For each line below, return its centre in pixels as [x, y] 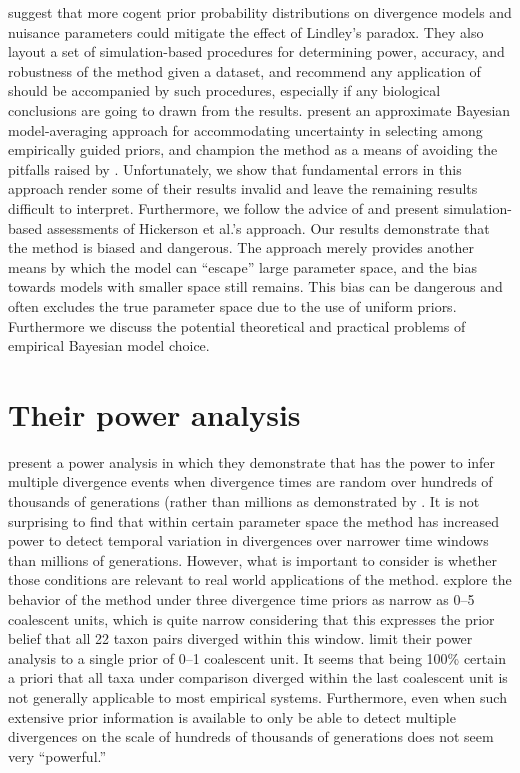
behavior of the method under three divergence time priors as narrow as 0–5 [241, 598]
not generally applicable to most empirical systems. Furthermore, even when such [257, 696]
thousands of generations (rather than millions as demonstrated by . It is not [244, 501]
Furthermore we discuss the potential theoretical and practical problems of [237, 325]
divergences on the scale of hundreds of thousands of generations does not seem [251, 736]
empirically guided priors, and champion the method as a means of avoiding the [253, 149]
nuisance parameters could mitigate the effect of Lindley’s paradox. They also [246, 31]
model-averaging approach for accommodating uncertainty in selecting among [245, 129]
